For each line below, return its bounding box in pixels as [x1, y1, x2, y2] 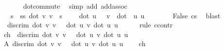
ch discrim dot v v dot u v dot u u [3, 29, 128, 39]
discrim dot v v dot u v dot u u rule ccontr [7, 20, 173, 30]
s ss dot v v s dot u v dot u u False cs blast [10, 10, 221, 20]
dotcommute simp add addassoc [23, 1, 127, 11]
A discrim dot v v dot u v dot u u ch [3, 38, 146, 49]
